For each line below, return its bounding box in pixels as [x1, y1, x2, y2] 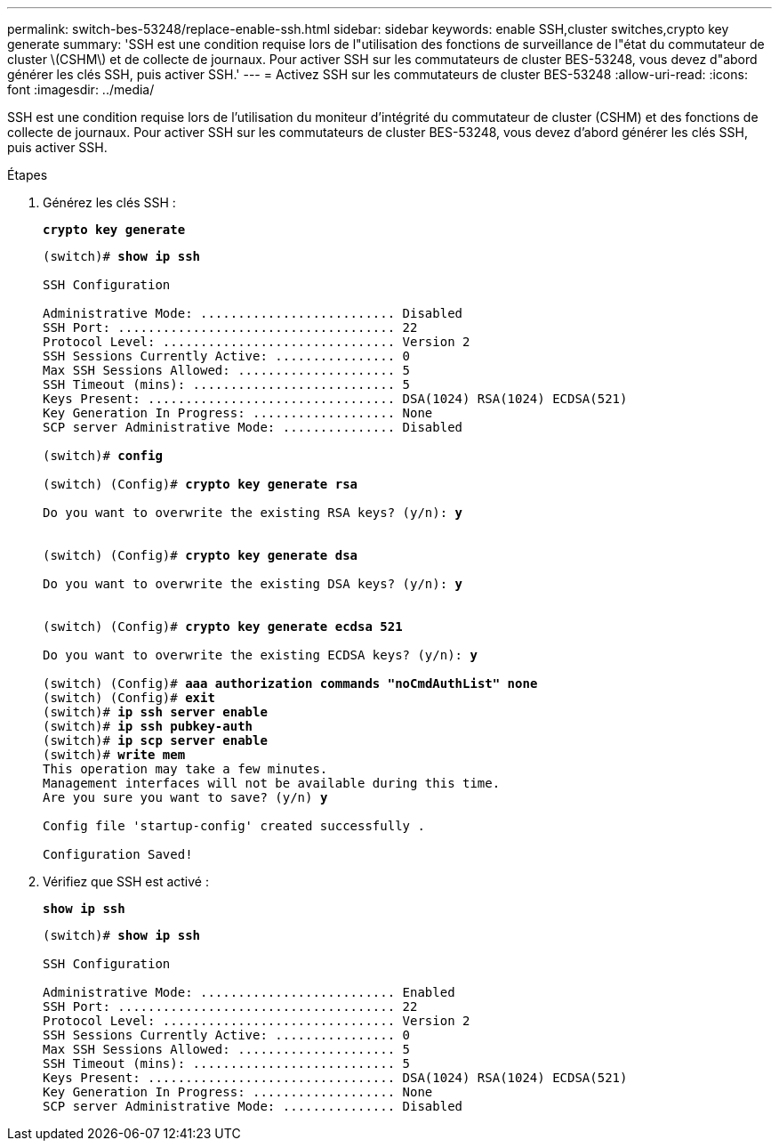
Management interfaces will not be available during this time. [43, 776, 501, 790]
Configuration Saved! [43, 847, 193, 861]
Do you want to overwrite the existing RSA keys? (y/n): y [43, 505, 463, 520]
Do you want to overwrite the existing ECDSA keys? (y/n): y [43, 648, 478, 662]
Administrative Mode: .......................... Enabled [43, 985, 455, 999]
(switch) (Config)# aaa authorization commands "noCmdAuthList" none [43, 676, 538, 691]
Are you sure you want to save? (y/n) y [43, 790, 328, 804]
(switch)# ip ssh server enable [43, 705, 268, 719]
